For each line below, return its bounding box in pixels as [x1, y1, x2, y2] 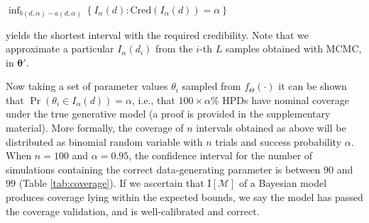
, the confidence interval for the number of [128, 148, 313, 163]
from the [155, 41, 193, 56]
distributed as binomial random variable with [6, 134, 203, 149]
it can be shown [278, 79, 347, 93]
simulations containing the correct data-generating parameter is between [6, 161, 321, 176]
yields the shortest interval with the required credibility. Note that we [6, 27, 309, 42]
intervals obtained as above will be [196, 120, 346, 135]
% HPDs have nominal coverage [210, 92, 349, 107]
